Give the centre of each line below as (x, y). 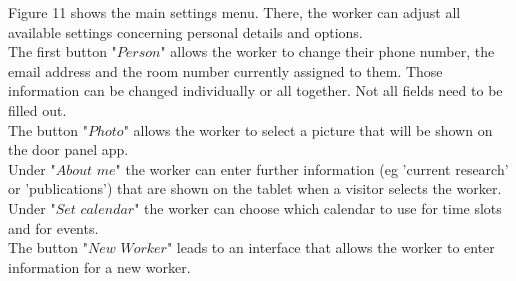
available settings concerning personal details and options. (185, 31)
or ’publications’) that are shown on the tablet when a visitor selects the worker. (255, 188)
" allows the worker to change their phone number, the (327, 51)
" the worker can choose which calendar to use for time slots (318, 207)
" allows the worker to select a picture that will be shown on (308, 129)
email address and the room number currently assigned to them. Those (225, 70)
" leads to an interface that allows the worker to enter (330, 247)
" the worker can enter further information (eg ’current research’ (312, 168)
